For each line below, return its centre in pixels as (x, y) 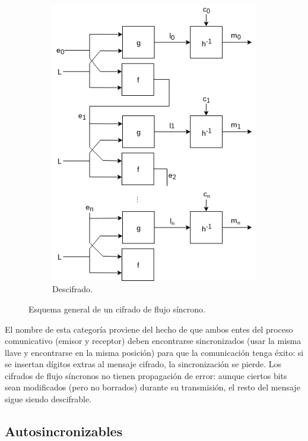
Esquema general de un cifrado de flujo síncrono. (117, 309)
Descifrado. (72, 289)
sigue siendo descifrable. (48, 399)
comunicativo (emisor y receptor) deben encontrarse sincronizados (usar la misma (153, 341)
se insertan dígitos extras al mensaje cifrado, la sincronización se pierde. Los (143, 364)
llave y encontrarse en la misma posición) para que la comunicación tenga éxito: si (154, 352)
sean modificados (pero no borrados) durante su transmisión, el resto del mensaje (153, 387)
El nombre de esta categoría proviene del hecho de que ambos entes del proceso (149, 329)
